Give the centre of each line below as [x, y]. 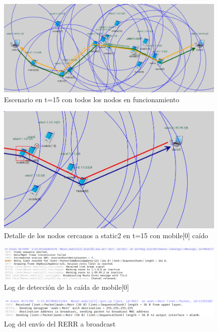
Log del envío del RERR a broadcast [60, 323]
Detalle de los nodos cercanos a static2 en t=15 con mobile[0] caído [106, 235]
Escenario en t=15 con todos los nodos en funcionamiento [92, 99]
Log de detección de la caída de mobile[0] [67, 287]
